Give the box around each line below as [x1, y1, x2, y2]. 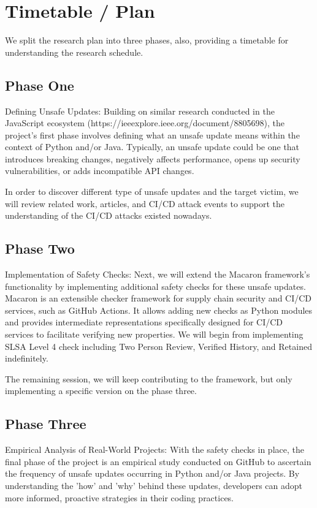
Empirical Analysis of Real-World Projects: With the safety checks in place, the [5, 443, 304, 456]
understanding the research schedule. [5, 45, 143, 58]
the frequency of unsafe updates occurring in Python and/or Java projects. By [5, 467, 300, 480]
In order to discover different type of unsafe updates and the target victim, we [5, 185, 299, 198]
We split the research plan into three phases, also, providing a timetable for [5, 34, 289, 47]
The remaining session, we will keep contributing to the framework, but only [5, 372, 292, 385]
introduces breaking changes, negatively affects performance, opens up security [5, 152, 300, 165]
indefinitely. [5, 352, 48, 365]
